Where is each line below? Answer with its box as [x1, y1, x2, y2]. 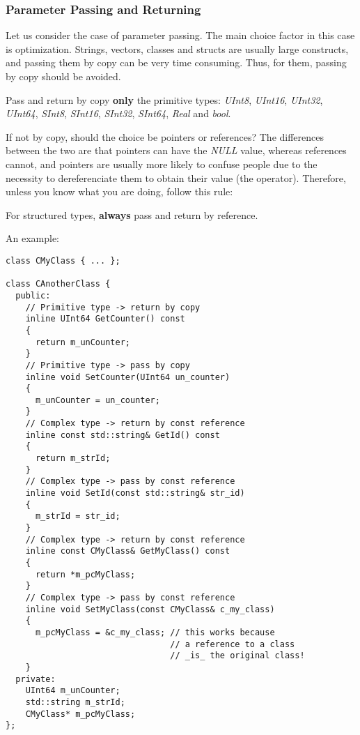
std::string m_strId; [25, 697, 125, 707]
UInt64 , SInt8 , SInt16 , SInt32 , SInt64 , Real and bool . [6, 106, 231, 121]
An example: [6, 231, 59, 245]
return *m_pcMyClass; [35, 569, 136, 579]
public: [15, 290, 51, 301]
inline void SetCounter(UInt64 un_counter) [25, 372, 230, 382]
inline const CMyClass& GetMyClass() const [25, 546, 230, 556]
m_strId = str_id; [35, 511, 120, 522]
